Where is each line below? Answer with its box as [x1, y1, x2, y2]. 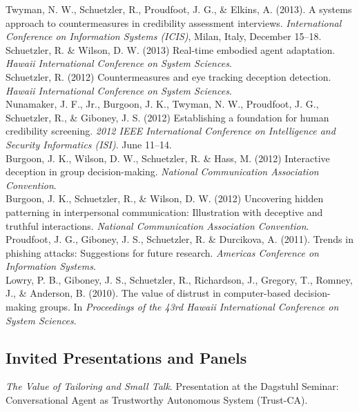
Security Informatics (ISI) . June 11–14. [6, 137, 172, 151]
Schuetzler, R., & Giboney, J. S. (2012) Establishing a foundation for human [6, 110, 329, 124]
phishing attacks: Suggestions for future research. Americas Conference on [6, 245, 319, 259]
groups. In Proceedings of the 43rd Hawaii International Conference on [39, 300, 339, 314]
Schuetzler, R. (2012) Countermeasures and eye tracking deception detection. [6, 69, 331, 84]
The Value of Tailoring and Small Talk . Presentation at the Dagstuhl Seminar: [6, 379, 339, 393]
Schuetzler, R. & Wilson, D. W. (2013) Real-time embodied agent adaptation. [6, 42, 336, 57]
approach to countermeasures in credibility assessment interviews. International [6, 15, 342, 30]
